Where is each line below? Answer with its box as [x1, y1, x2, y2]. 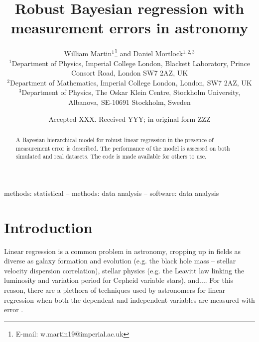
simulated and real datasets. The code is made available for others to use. [15, 152, 207, 161]
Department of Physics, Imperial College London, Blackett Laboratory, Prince [11, 58, 250, 68]
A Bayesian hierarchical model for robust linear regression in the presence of [15, 135, 214, 144]
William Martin [64, 48, 112, 58]
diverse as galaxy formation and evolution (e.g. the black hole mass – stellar [4, 256, 236, 266]
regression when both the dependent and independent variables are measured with [4, 294, 255, 305]
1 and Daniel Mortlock [114, 47, 183, 58]
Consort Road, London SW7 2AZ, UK [71, 68, 188, 78]
